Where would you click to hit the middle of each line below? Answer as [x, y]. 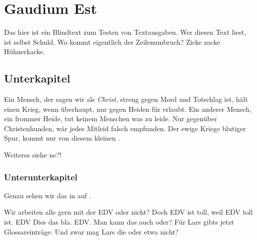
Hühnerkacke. [25, 51]
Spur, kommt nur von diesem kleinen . [62, 138]
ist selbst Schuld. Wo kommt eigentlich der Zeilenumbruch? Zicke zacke [112, 41]
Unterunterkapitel [41, 177]
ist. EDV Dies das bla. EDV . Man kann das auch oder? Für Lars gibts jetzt [119, 222]
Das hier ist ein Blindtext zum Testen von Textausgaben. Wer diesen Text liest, [125, 32]
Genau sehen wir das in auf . [48, 195]
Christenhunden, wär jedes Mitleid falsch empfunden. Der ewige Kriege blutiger [125, 128]
